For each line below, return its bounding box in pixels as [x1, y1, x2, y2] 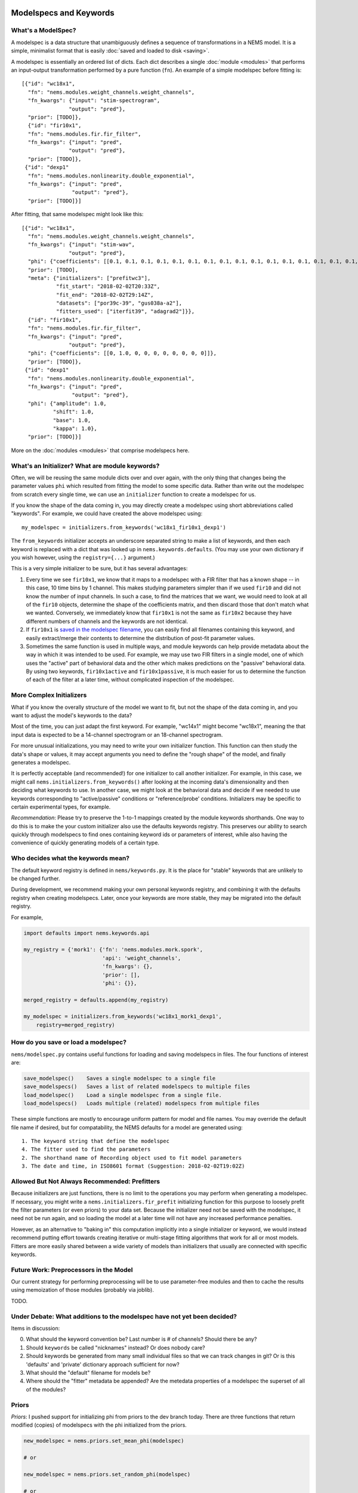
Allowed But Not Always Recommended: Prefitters [11, 1177, 161, 1185]
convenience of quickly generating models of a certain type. [11, 839, 159, 846]
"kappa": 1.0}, [53, 425, 98, 432]
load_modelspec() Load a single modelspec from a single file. [23, 1092, 222, 1098]
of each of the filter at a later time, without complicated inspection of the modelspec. [26, 676, 234, 683]
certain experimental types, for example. [11, 803, 111, 810]
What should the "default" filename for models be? [26, 1369, 151, 1376]
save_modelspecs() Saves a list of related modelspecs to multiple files [23, 1083, 251, 1090]
